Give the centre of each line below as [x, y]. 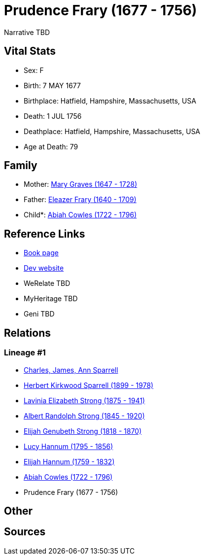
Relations [28, 333]
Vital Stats [30, 51]
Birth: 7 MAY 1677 [52, 85]
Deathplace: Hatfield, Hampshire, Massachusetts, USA [112, 131]
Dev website [44, 268]
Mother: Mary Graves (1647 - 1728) [81, 184]
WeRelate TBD [47, 283]
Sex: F [34, 70]
